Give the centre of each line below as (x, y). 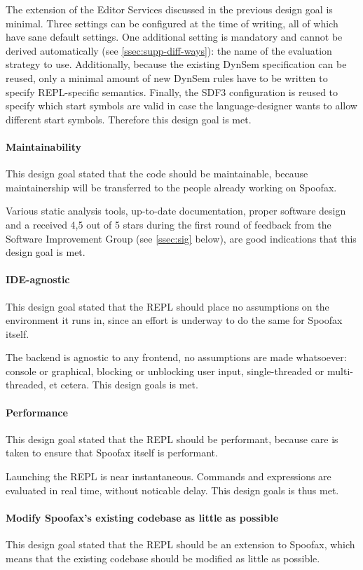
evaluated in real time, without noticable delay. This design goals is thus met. (172, 490)
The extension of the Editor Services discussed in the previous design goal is (169, 9)
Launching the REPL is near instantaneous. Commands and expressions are (169, 476)
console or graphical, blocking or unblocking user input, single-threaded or (165, 371)
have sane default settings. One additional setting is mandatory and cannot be (174, 37)
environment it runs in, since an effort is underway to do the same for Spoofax (174, 320)
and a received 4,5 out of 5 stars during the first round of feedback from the (169, 224)
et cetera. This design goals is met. (124, 385)
